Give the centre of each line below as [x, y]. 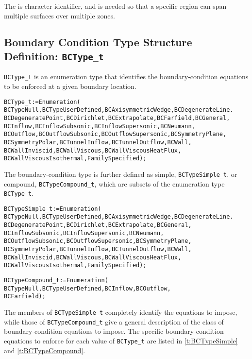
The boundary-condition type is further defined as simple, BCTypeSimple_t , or [121, 174]
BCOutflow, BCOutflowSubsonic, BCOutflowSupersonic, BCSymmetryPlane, [115, 134]
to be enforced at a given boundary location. [70, 86]
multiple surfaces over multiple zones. [59, 15]
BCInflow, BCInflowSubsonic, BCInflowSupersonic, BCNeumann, [100, 126]
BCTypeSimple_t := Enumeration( [53, 209]
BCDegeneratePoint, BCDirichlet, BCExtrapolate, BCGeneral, [98, 225]
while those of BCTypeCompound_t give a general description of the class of [114, 321]
